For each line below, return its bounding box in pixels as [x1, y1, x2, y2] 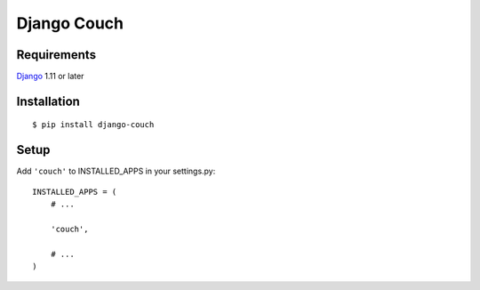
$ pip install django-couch [32, 120, 155, 130]
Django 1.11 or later [16, 71, 84, 82]
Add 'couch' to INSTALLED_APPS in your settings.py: [16, 165, 216, 177]
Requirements [16, 47, 97, 62]
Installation [16, 93, 80, 109]
